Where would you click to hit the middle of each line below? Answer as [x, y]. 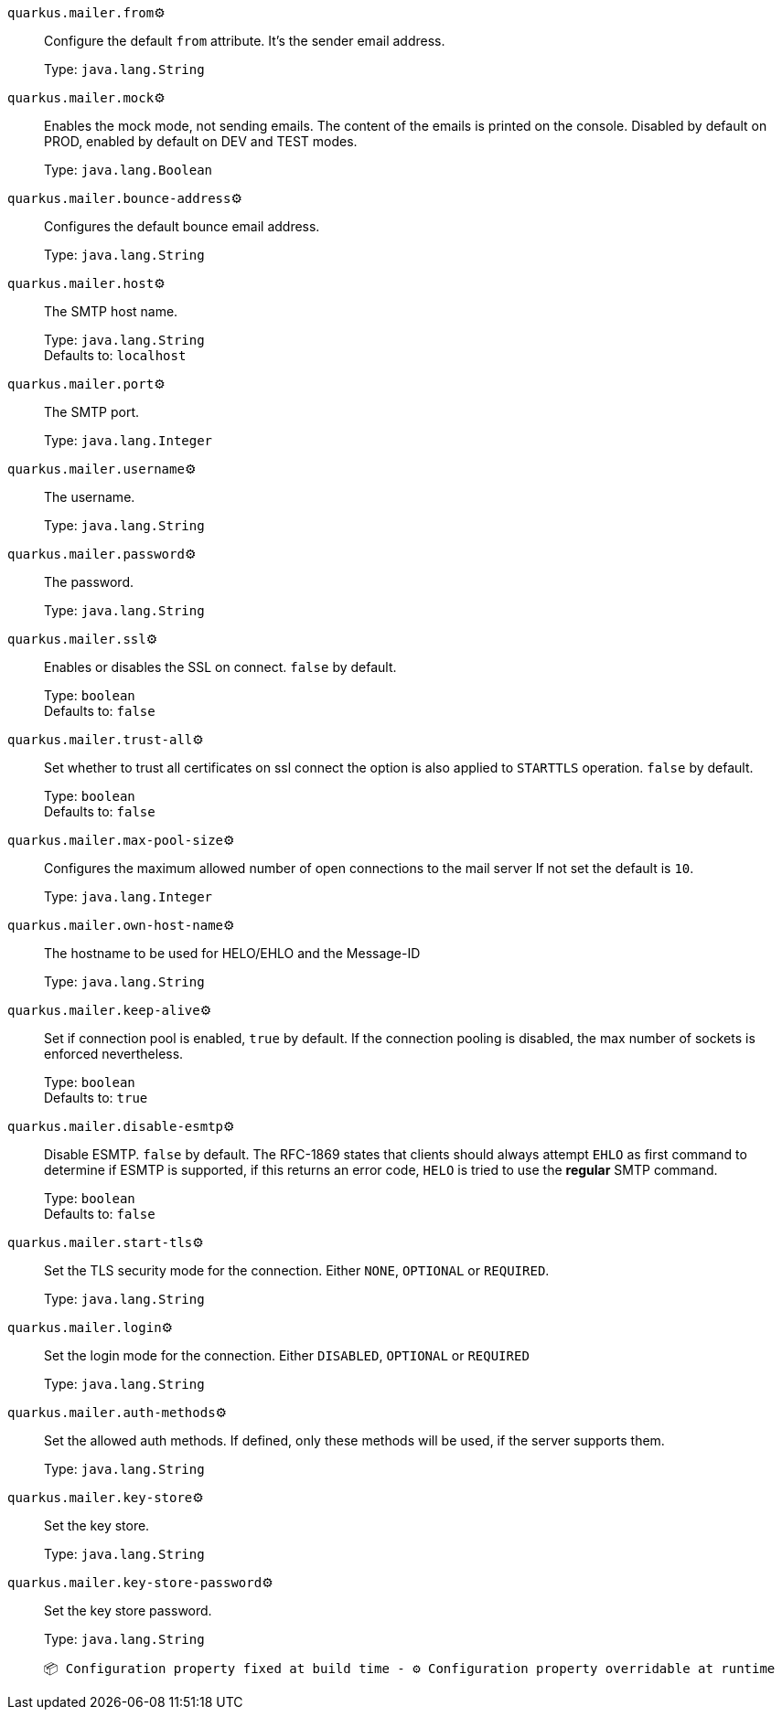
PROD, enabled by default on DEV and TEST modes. [201, 141]
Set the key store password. [128, 1610]
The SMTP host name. [111, 311]
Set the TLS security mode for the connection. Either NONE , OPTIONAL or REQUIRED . [297, 1270]
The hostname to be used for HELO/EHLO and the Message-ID [232, 953]
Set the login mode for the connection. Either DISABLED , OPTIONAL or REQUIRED [287, 1355]
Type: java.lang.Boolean [129, 170]
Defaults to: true [96, 1098]
